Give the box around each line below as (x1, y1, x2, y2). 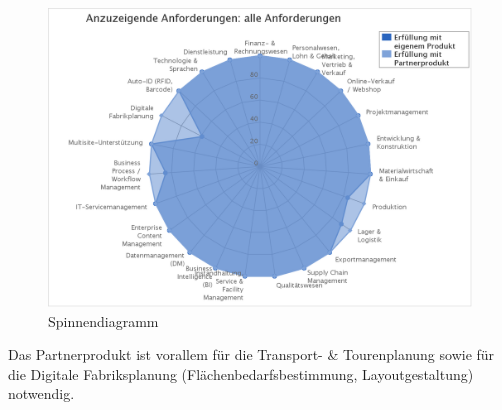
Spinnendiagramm (48, 310, 159, 331)
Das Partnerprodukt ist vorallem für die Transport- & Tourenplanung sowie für (8, 344, 495, 365)
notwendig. (8, 383, 75, 404)
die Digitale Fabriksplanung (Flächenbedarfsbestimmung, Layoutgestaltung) (8, 363, 474, 384)
